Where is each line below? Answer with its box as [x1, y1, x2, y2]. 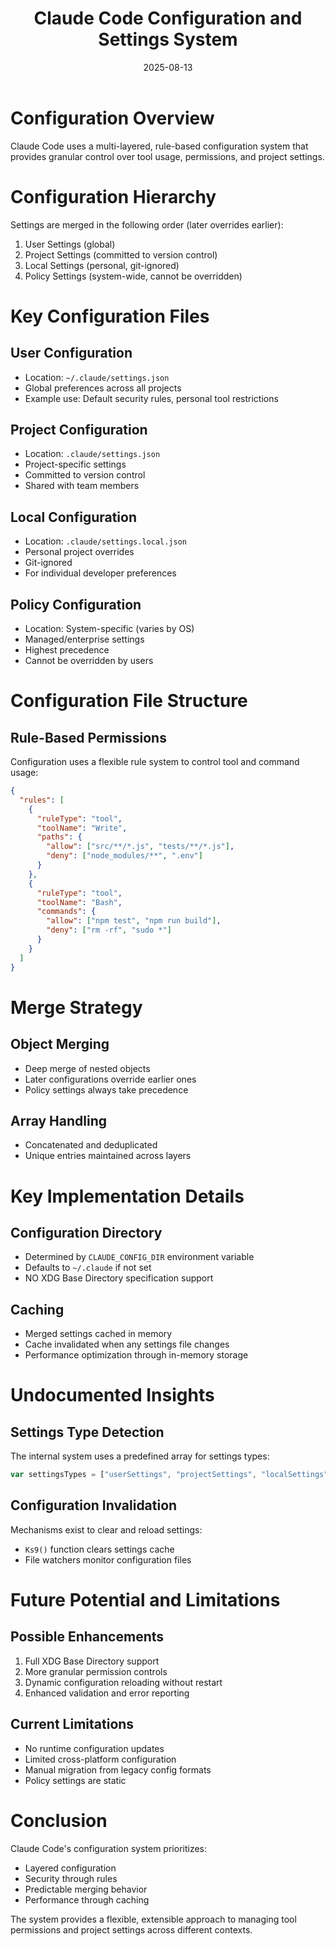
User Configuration [10, 345, 133, 362]
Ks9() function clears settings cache [24, 1543, 175, 1555]
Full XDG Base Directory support [24, 1655, 160, 1667]
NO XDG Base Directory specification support [24, 1272, 214, 1284]
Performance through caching [24, 1893, 150, 1906]
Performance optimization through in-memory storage [24, 1349, 249, 1361]
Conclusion [10, 1809, 108, 1832]
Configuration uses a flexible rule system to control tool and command [10, 756, 300, 768]
